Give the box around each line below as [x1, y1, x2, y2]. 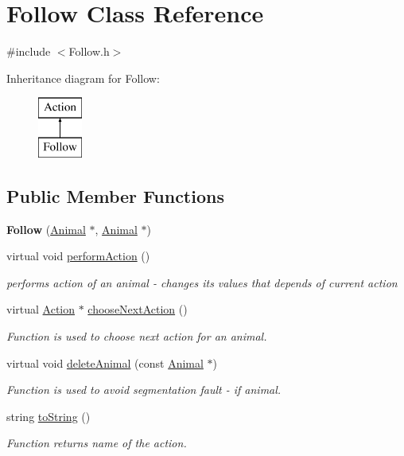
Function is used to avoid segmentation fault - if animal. [6, 381, 282, 398]
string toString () [6, 407, 91, 424]
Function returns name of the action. [6, 435, 187, 451]
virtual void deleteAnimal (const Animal [6, 354, 204, 371]
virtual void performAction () [6, 247, 150, 264]
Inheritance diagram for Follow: [6, 69, 160, 86]
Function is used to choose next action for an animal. [6, 328, 267, 345]
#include [6, 43, 51, 60]
